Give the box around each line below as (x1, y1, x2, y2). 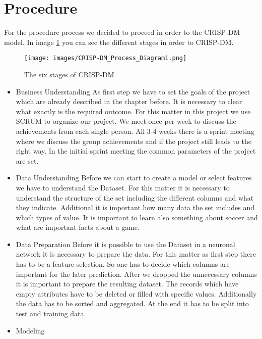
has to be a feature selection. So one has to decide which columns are (16, 259, 230, 269)
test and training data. (16, 308, 86, 319)
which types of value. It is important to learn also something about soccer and (16, 212, 258, 222)
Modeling (16, 325, 45, 335)
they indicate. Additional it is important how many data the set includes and (16, 202, 254, 213)
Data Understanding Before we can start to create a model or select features (16, 172, 252, 183)
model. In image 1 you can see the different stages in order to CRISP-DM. (4, 36, 234, 47)
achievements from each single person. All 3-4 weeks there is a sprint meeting (16, 125, 254, 136)
